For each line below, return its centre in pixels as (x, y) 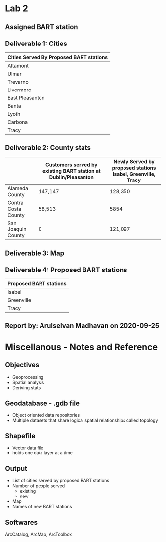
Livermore (19, 90)
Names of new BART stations (42, 507)
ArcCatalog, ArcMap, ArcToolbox (39, 534)
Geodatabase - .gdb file (42, 403)
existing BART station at (71, 171)
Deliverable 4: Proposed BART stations (66, 270)
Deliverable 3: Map (35, 253)
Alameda (18, 188)
